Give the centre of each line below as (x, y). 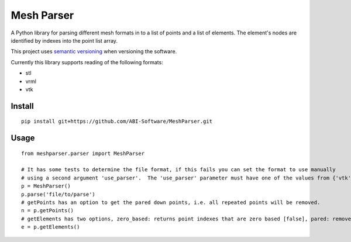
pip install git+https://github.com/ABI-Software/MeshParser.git (117, 122)
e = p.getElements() (51, 227)
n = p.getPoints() (48, 211)
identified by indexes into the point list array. (64, 40)
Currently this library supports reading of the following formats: (87, 62)
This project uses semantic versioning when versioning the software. (94, 51)
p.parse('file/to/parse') (58, 194)
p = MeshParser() (46, 186)
